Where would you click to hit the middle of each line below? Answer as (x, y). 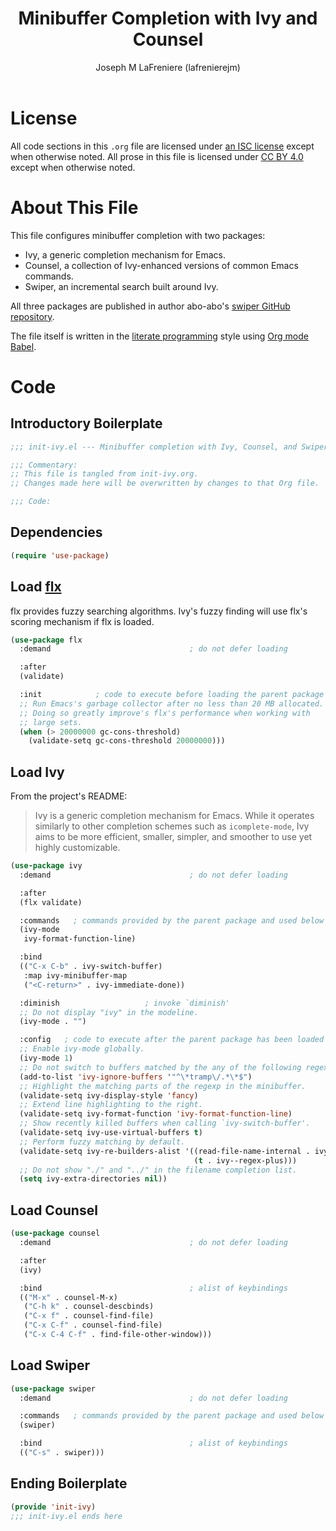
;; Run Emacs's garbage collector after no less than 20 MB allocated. (172, 703)
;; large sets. (51, 722)
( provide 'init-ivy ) (53, 1507)
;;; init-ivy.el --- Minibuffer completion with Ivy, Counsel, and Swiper (169, 447)
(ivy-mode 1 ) (46, 1058)
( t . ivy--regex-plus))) (245, 1160)
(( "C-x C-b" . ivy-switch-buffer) (91, 967)
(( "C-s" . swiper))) (62, 1453)
